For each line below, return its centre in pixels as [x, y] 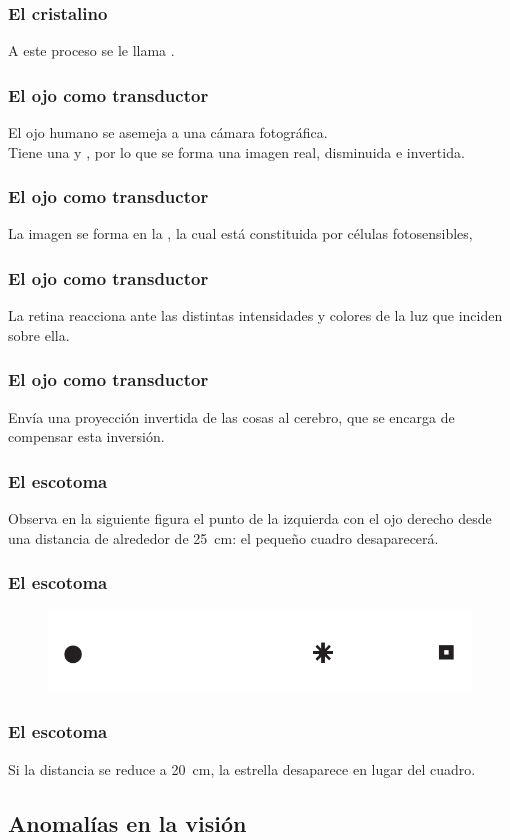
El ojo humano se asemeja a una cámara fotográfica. [168, 132]
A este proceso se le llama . [91, 50]
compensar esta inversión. [86, 436]
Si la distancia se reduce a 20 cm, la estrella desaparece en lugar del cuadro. [242, 768]
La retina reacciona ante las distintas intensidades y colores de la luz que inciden [255, 315]
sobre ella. [39, 334]
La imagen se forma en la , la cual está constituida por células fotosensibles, [240, 233]
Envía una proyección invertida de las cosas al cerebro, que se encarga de [231, 416]
